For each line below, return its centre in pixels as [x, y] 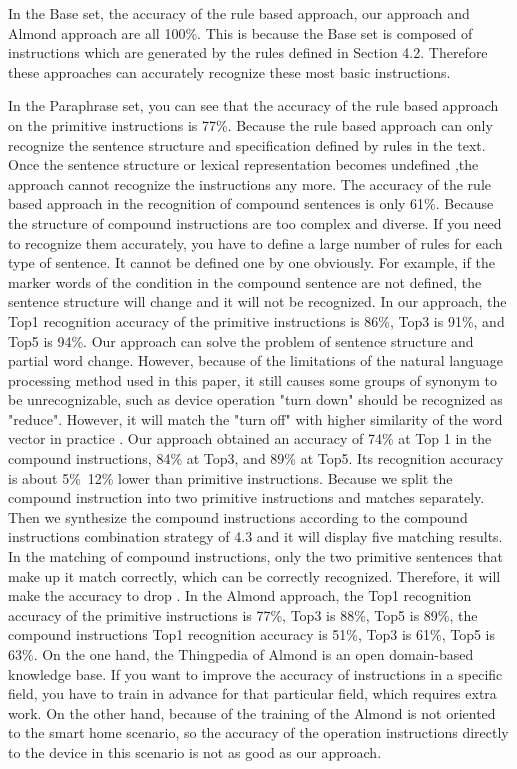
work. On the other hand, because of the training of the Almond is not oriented [252, 712]
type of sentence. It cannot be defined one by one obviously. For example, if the [251, 262]
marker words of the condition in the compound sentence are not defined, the [245, 281]
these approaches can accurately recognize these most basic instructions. [229, 71]
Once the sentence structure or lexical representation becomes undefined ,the [243, 164]
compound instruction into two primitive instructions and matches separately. [246, 497]
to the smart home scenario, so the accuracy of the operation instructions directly [258, 732]
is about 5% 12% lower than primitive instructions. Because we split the [230, 477]
